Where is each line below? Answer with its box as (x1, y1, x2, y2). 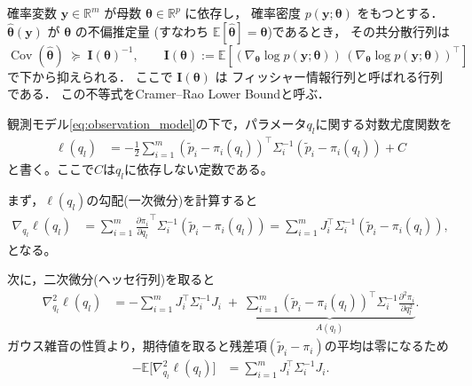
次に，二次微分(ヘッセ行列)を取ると (7, 270, 216, 288)
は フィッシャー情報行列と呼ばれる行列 (215, 67, 443, 85)
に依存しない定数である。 (123, 160, 273, 178)
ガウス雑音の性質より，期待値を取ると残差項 (7, 336, 267, 355)
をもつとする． (357, 4, 444, 21)
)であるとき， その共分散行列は (267, 21, 450, 40)
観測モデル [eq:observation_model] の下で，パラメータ (7, 114, 307, 132)
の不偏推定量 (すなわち (75, 21, 208, 40)
